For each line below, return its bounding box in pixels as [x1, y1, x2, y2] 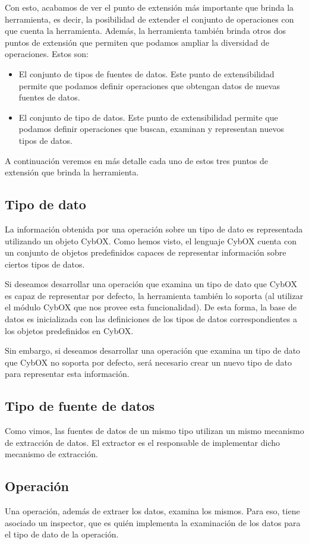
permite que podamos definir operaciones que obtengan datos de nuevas [18, 79, 280, 92]
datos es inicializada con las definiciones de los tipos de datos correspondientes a [5, 313, 297, 325]
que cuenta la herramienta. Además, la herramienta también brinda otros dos [5, 24, 286, 37]
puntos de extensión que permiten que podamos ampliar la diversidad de [5, 36, 269, 48]
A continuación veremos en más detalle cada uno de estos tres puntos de [5, 154, 269, 166]
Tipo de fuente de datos [5, 397, 155, 415]
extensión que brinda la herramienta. [5, 166, 139, 178]
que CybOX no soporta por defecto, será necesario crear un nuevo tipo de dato [5, 356, 292, 368]
